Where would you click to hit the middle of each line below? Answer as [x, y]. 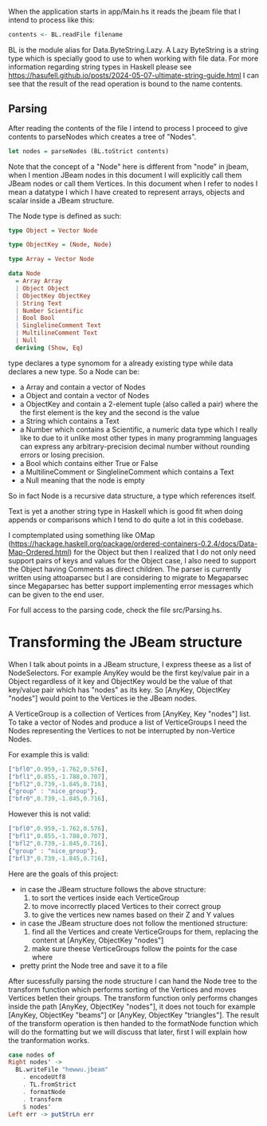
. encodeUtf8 [44, 1077]
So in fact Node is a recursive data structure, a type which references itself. [132, 496]
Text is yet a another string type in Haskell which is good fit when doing [126, 511]
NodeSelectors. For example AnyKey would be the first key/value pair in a [129, 673]
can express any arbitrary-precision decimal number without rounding [135, 446]
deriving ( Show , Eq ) [49, 348]
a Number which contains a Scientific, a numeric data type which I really [138, 429]
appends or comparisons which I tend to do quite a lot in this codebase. [126, 520]
